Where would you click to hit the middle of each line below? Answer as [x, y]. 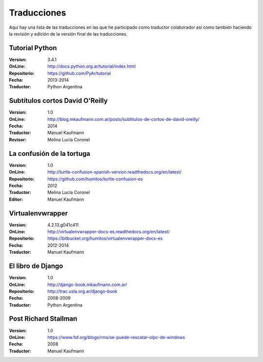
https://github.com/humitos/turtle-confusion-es [95, 179]
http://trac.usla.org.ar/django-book [83, 291]
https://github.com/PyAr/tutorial [79, 73]
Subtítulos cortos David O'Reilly [58, 101]
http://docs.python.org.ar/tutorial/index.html [92, 66]
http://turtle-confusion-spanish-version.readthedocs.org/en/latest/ [115, 172]
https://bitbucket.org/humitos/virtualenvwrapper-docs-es [105, 238]
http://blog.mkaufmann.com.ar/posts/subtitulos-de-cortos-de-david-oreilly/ [123, 119]
